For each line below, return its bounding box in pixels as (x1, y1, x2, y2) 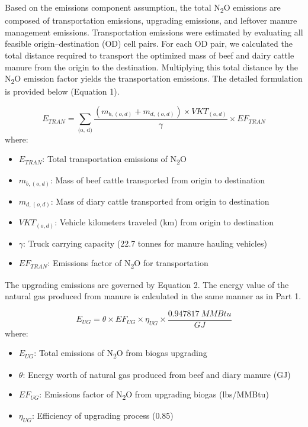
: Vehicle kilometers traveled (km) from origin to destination (54, 216, 274, 228)
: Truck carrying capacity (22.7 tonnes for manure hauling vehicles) (23, 237, 267, 249)
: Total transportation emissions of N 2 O (42, 153, 187, 166)
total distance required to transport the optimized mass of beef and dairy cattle (5, 48, 294, 61)
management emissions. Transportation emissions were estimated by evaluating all (5, 25, 303, 38)
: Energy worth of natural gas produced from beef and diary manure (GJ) (23, 368, 291, 380)
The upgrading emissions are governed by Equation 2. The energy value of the (5, 278, 289, 290)
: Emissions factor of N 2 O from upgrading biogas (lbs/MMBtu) (39, 388, 269, 402)
